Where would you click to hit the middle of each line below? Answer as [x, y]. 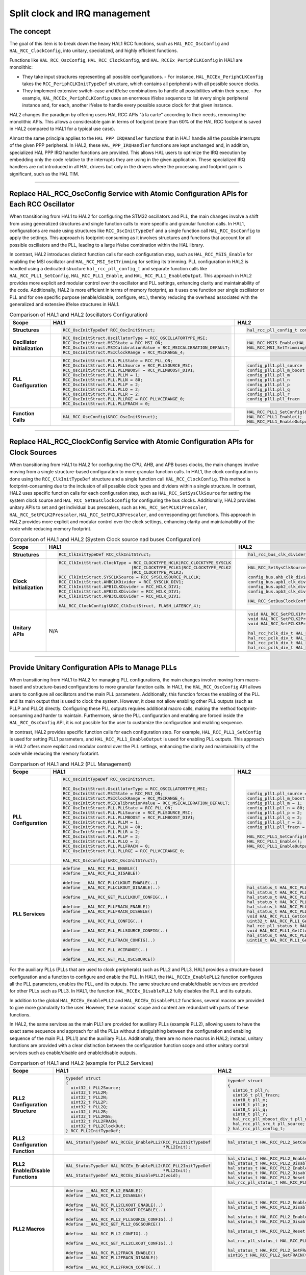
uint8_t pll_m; [250, 1100]
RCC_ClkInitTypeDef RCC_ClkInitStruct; [105, 555]
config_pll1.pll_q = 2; [275, 817]
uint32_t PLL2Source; [96, 1088]
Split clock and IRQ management [80, 13]
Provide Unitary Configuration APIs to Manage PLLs [93, 667]
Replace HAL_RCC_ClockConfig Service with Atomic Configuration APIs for [132, 442]
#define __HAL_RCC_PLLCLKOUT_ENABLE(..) [110, 883]
